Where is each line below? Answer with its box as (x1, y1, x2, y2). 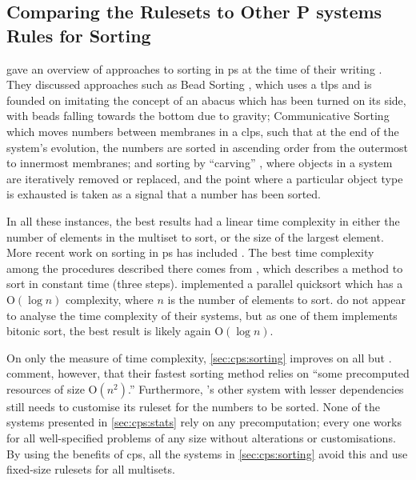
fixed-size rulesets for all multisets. (6, 461, 175, 478)
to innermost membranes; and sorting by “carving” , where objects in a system (6, 154, 393, 171)
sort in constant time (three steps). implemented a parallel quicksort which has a (6, 275, 403, 292)
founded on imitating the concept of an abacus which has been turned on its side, (6, 91, 406, 108)
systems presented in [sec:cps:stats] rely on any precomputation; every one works (6, 414, 402, 430)
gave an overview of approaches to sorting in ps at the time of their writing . (6, 60, 382, 77)
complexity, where (66, 290, 154, 307)
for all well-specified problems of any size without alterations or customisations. (6, 430, 396, 446)
